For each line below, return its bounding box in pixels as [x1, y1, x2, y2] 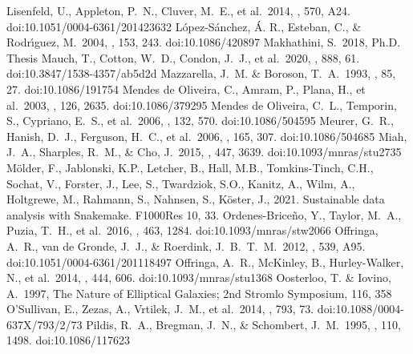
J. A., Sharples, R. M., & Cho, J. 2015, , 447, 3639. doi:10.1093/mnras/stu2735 [6, 143, 402, 160]
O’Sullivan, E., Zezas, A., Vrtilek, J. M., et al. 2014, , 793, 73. [6, 300, 314, 317]
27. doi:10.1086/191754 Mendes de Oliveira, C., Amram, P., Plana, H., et [6, 80, 366, 97]
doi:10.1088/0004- [317, 300, 404, 317]
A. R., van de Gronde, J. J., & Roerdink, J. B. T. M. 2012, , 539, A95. [6, 237, 366, 254]
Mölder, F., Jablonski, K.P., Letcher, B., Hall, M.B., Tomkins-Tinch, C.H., [6, 159, 374, 175]
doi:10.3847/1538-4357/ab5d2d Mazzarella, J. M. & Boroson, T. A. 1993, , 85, [6, 65, 396, 82]
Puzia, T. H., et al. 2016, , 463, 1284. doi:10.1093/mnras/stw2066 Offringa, [6, 222, 379, 239]
